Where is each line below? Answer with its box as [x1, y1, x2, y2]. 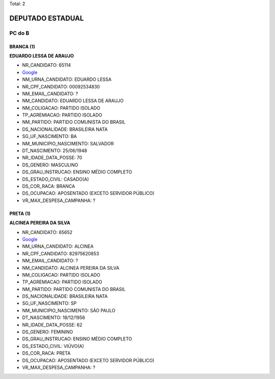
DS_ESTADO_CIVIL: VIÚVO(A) [22, 343, 84, 349]
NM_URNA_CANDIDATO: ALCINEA [22, 243, 94, 249]
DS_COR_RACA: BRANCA [22, 183, 75, 189]
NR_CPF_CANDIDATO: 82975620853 [22, 250, 99, 256]
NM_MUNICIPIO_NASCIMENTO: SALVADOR [22, 140, 114, 147]
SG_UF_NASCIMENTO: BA [22, 133, 77, 139]
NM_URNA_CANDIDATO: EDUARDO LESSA [22, 76, 112, 82]
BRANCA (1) [9, 43, 35, 49]
